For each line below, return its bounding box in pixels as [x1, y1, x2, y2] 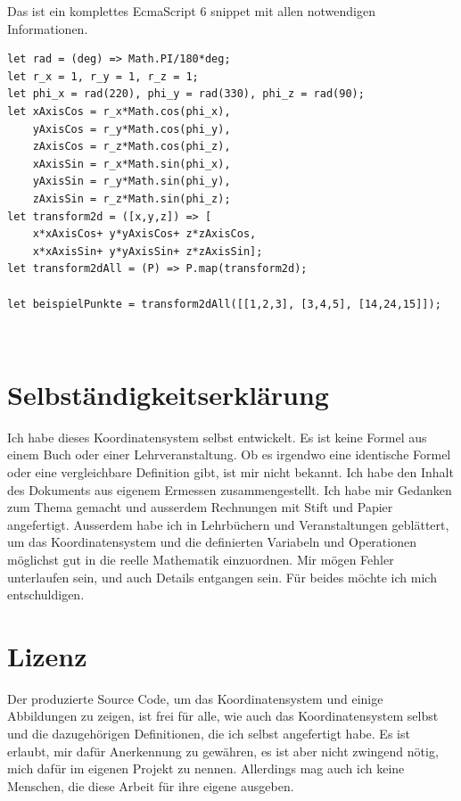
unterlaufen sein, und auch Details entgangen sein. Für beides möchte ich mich [7, 567, 437, 586]
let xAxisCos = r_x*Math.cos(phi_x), [7, 104, 231, 118]
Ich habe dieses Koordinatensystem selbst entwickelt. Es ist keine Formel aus [7, 427, 427, 446]
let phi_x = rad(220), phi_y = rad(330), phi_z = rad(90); [7, 87, 365, 101]
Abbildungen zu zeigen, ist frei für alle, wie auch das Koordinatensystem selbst [7, 706, 439, 725]
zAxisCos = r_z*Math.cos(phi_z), [32, 140, 231, 153]
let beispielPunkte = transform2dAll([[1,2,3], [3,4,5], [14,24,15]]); [7, 297, 441, 310]
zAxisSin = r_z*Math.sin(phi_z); [32, 192, 231, 205]
